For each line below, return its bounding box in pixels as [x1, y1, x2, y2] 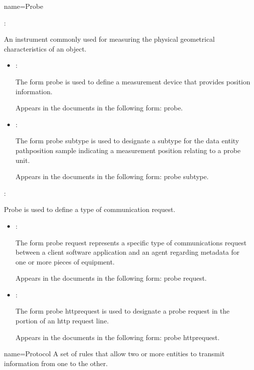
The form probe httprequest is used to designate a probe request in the [15, 306, 229, 316]
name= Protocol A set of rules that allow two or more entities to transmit [4, 348, 225, 359]
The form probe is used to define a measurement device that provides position [15, 76, 251, 86]
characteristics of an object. [4, 43, 87, 53]
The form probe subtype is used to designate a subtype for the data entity [15, 135, 239, 146]
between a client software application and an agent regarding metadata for [15, 247, 240, 257]
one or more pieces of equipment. [15, 256, 115, 266]
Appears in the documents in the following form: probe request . [15, 273, 207, 283]
